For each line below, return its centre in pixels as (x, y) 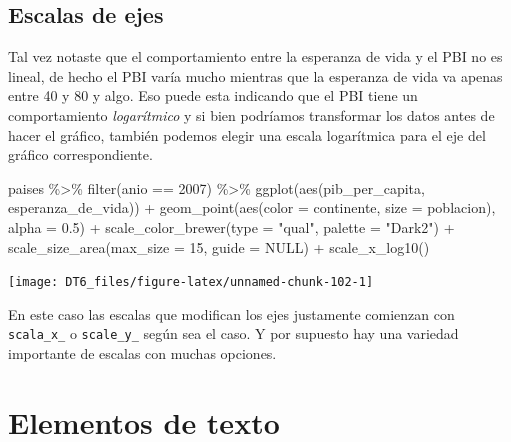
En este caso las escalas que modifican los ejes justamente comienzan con (231, 313)
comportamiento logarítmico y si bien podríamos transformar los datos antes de (251, 114)
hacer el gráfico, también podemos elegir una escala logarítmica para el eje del (247, 134)
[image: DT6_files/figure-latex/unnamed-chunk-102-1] (191, 282)
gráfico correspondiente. (80, 154)
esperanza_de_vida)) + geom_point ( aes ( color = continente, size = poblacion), (252, 207)
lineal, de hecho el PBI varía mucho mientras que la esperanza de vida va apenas (255, 75)
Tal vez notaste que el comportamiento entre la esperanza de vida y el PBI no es (255, 56)
